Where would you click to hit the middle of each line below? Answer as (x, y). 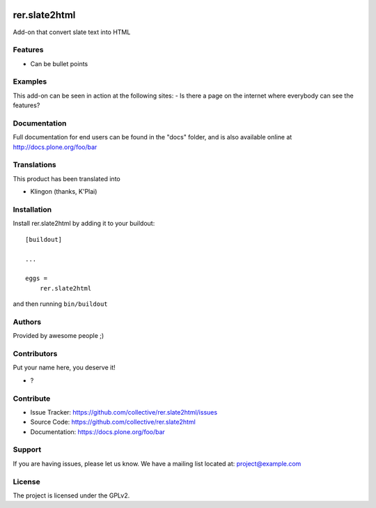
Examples (30, 82)
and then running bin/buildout (60, 304)
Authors (27, 322)
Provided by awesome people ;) (58, 336)
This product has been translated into (67, 178)
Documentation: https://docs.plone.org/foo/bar (97, 431)
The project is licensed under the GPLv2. (71, 495)
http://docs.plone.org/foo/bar (55, 147)
